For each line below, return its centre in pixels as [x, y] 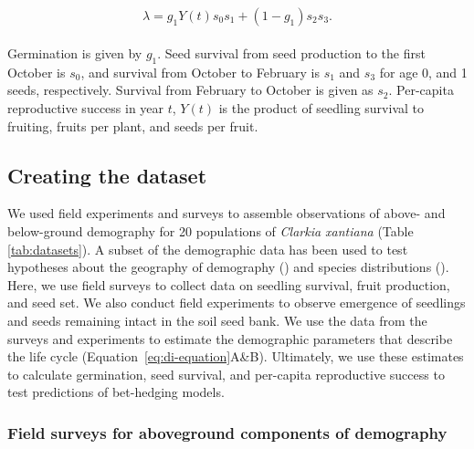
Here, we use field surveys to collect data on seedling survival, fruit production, [229, 284]
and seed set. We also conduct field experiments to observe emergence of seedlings [237, 303]
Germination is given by [75, 53]
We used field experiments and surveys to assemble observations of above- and [226, 213]
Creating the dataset [107, 175]
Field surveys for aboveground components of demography [227, 432]
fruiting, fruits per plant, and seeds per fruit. [133, 125]
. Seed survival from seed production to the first [291, 53]
